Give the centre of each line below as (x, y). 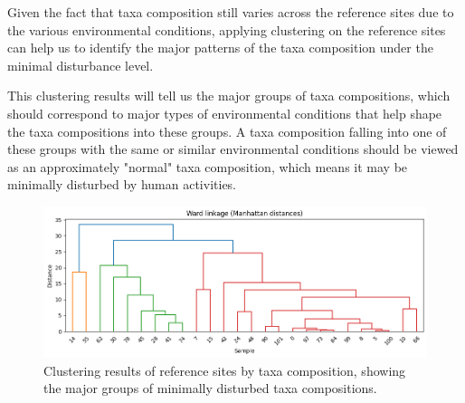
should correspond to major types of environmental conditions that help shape (225, 113)
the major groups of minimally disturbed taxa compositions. (210, 388)
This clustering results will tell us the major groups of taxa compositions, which (229, 96)
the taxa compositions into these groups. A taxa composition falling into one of (227, 131)
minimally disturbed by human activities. (122, 184)
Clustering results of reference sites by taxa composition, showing (225, 370)
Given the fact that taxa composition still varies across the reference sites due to (231, 12)
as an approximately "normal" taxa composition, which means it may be (208, 166)
